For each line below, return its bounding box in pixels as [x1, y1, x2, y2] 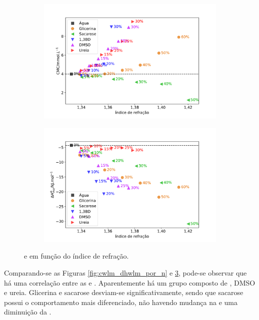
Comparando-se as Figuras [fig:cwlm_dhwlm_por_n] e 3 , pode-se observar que [4, 268, 247, 278]
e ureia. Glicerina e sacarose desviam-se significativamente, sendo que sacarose [4, 287, 243, 298]
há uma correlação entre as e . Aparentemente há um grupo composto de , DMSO [4, 277, 255, 288]
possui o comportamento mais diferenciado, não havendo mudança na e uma [4, 297, 237, 307]
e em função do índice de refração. [24, 251, 129, 261]
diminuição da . [4, 307, 51, 317]
